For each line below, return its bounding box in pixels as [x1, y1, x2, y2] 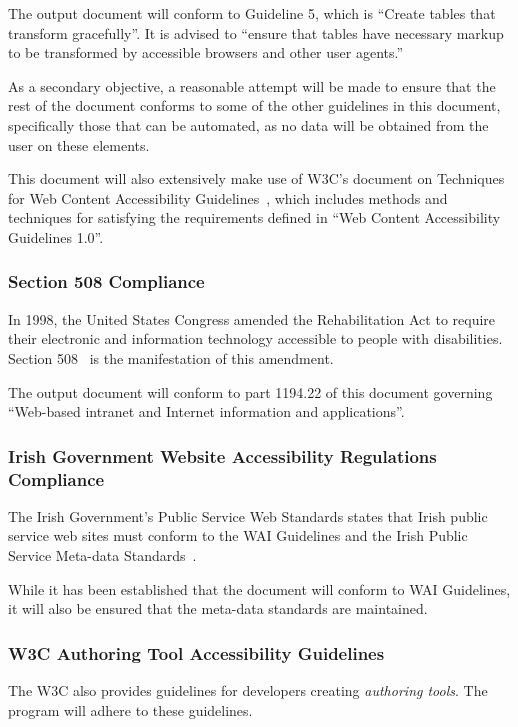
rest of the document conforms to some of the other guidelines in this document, [8, 95, 501, 116]
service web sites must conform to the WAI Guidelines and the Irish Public [8, 525, 468, 546]
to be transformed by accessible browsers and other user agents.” [8, 42, 404, 63]
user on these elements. [8, 134, 150, 155]
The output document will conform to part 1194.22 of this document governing [8, 381, 493, 402]
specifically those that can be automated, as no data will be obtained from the [8, 114, 489, 135]
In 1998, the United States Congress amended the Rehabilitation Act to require [8, 308, 496, 329]
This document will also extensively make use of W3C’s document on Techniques [8, 168, 505, 189]
